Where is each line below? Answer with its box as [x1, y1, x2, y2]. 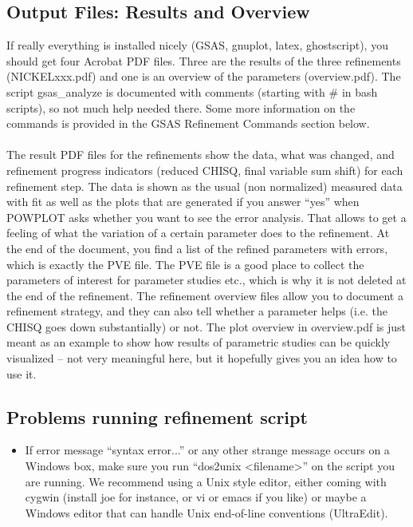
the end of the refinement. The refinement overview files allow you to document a [6, 287, 403, 303]
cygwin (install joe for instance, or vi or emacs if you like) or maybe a [25, 489, 367, 505]
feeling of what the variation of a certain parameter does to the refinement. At [6, 224, 390, 241]
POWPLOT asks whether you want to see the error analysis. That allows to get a [6, 208, 407, 225]
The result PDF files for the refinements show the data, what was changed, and [6, 146, 395, 163]
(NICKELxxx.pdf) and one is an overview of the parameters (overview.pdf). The [6, 68, 401, 85]
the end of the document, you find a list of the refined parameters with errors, [6, 240, 388, 256]
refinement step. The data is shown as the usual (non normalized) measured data [6, 177, 403, 194]
